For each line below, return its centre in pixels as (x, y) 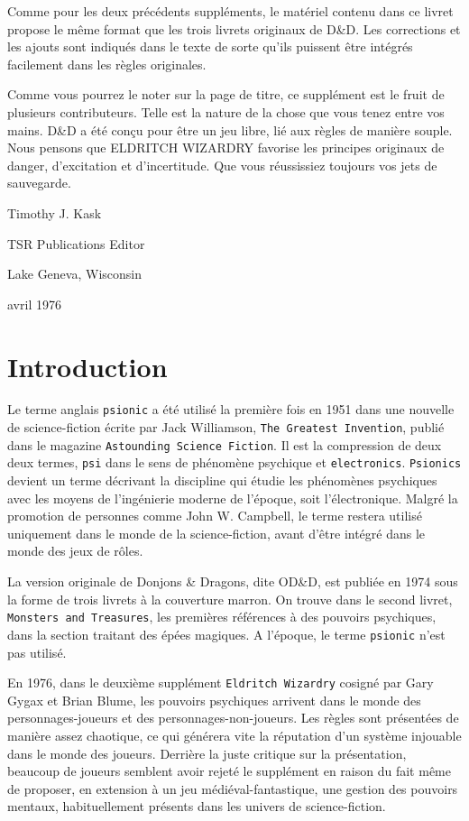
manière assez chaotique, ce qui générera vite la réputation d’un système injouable (234, 735)
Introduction (87, 366)
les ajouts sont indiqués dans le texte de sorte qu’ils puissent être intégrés (210, 46)
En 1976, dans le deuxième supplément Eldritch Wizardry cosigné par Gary (221, 683)
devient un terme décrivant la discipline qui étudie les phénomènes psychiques (222, 480)
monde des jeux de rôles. (75, 551)
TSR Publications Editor (76, 243)
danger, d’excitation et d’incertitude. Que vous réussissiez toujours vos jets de (222, 165)
